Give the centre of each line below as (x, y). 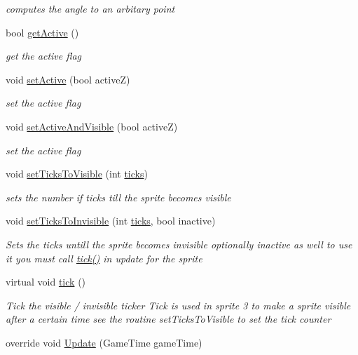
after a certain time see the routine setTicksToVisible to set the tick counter (168, 319)
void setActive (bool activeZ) (68, 79)
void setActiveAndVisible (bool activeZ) (92, 126)
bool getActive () (42, 32)
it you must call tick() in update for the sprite (104, 258)
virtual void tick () (46, 282)
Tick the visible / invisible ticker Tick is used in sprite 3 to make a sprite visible (178, 305)
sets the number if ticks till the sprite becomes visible (118, 197)
